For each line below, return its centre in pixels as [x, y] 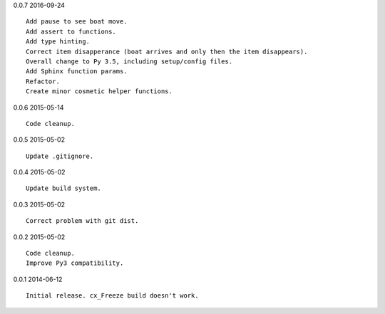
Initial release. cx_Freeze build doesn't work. [112, 296]
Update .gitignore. [60, 156]
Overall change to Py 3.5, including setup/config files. [129, 61]
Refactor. [43, 81]
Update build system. [63, 188]
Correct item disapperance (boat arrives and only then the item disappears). [167, 51]
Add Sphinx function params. [77, 72]
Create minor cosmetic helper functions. [99, 91]
